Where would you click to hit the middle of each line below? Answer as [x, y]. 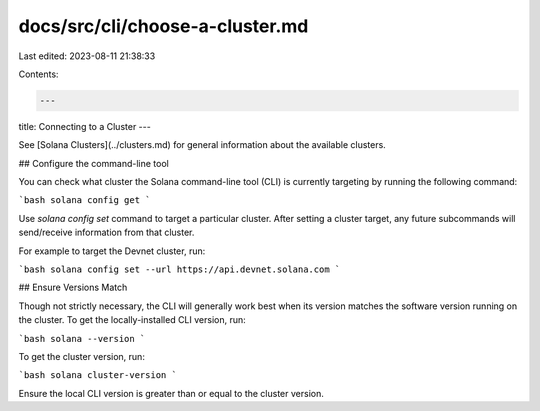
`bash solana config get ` [84, 200]
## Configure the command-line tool [93, 163]
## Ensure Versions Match [73, 287]
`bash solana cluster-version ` [97, 375]
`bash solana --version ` [82, 338]
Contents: [38, 74]
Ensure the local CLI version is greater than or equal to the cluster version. [171, 393]
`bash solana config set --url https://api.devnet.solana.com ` [179, 269]
